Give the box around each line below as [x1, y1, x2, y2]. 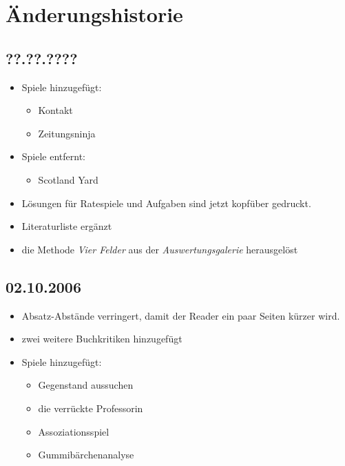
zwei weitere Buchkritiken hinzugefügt [21, 331, 182, 346]
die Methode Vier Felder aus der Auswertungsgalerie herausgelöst [21, 242, 298, 256]
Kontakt [38, 103, 73, 117]
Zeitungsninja [38, 126, 96, 140]
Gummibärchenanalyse [38, 447, 134, 462]
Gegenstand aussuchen [38, 378, 134, 392]
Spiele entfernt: [21, 149, 86, 164]
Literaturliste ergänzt [21, 219, 112, 233]
